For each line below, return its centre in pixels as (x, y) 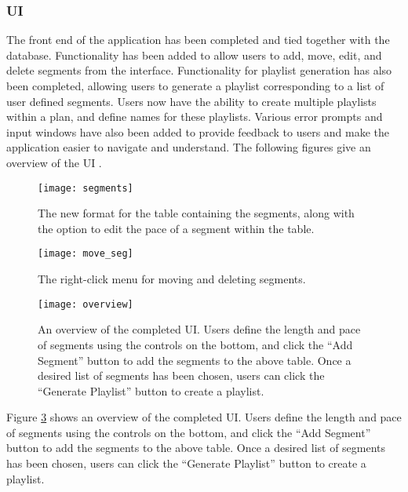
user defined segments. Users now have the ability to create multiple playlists (191, 101)
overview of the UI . (54, 162)
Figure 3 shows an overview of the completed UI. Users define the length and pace (204, 417)
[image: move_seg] (86, 254)
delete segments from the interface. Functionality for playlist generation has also (199, 70)
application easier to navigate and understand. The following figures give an (189, 147)
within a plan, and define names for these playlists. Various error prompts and (195, 117)
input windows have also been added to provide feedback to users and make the (198, 131)
